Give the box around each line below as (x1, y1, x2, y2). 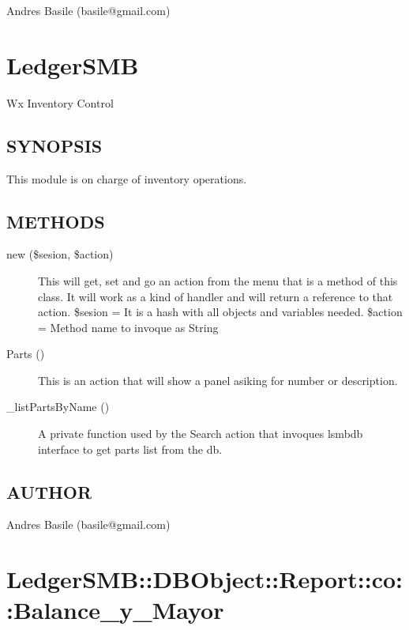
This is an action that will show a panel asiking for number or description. (38, 372, 398, 388)
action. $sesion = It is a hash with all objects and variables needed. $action (38, 304, 403, 320)
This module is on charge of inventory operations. (6, 170, 247, 187)
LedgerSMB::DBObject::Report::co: (6, 563, 403, 595)
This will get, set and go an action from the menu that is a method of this (38, 272, 398, 289)
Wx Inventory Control (6, 94, 114, 111)
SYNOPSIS (6, 133, 103, 157)
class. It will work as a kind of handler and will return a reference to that (38, 288, 393, 304)
